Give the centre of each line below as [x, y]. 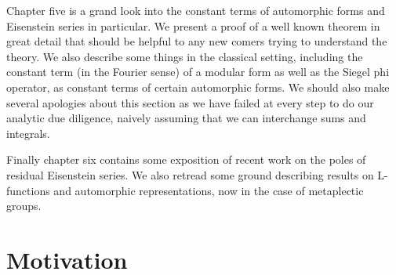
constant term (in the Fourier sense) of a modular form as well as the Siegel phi [198, 72]
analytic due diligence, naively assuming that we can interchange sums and [186, 118]
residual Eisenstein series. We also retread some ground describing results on [190, 174]
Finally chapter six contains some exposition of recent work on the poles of [186, 159]
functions [28, 190]
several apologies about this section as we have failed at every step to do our [190, 102]
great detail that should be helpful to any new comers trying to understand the [197, 41]
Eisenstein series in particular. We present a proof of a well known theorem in [193, 25]
